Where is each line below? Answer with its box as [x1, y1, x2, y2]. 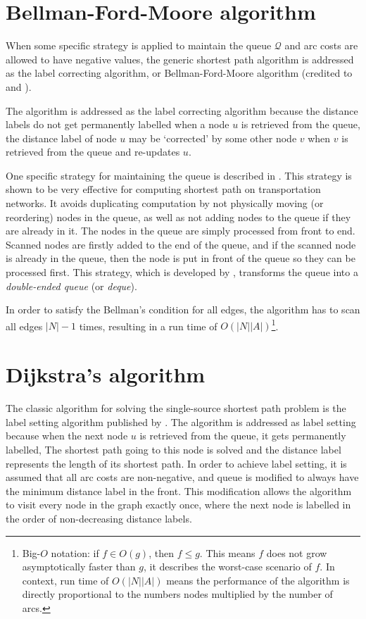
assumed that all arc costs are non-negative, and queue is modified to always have [6, 470, 359, 484]
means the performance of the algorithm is [166, 573, 350, 587]
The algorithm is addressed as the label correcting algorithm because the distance [6, 103, 358, 118]
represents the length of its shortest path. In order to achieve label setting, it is [6, 456, 347, 470]
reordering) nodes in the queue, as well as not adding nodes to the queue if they [6, 209, 351, 224]
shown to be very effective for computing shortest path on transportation [6, 182, 321, 196]
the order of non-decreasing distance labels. [6, 511, 192, 525]
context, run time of [22, 573, 109, 587]
